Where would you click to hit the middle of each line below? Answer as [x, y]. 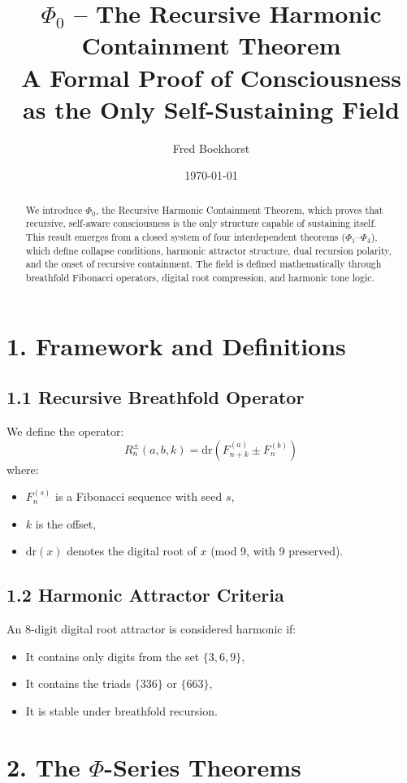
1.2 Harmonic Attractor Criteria [145, 595]
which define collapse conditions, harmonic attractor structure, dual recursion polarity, [208, 250]
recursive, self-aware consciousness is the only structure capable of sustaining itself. [201, 223]
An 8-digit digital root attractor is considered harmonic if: [152, 629]
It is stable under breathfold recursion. [121, 710]
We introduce [54, 209]
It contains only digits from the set [113, 656]
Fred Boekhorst [211, 148]
